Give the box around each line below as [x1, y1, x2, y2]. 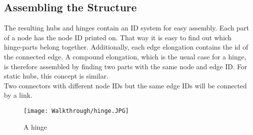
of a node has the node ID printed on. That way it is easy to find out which [4, 32, 232, 42]
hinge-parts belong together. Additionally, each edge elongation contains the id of [4, 42, 249, 52]
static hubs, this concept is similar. [4, 71, 109, 81]
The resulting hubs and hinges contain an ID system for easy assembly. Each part [4, 23, 250, 33]
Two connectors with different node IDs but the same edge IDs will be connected [4, 80, 247, 90]
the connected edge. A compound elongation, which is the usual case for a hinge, [4, 51, 247, 61]
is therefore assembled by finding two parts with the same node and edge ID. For [4, 61, 247, 71]
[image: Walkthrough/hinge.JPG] [24, 107, 129, 114]
